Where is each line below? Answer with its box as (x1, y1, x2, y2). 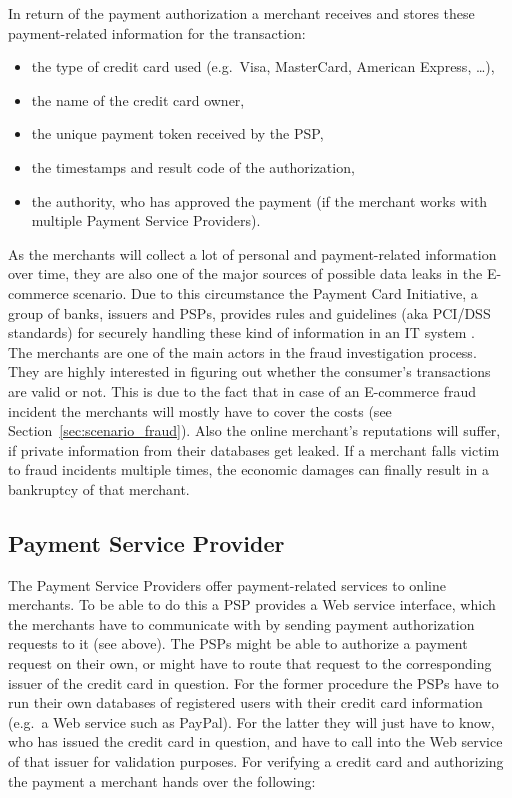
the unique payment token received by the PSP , (31, 123, 324, 144)
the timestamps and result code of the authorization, (31, 156, 355, 177)
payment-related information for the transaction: (8, 22, 306, 43)
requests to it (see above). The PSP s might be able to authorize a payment (8, 633, 468, 654)
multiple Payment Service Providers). (31, 210, 261, 231)
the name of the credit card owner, (31, 89, 245, 110)
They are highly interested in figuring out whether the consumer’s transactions (8, 361, 491, 382)
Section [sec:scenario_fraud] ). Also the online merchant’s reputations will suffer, (8, 420, 501, 441)
